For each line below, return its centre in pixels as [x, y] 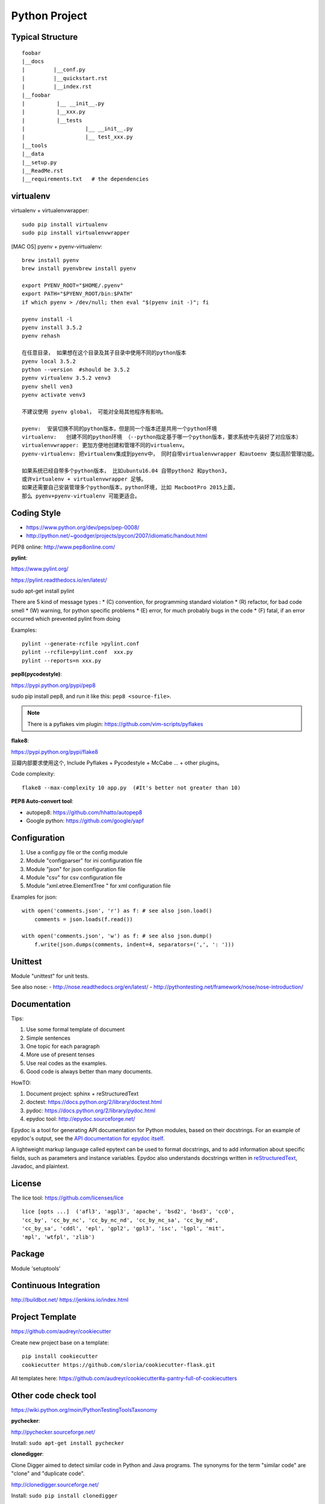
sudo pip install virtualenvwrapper [76, 233]
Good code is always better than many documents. [89, 1071]
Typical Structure [45, 37]
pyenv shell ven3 [47, 386]
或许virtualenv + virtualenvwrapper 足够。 [84, 479]
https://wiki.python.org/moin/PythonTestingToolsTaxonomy [84, 1410]
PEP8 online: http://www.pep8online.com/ [63, 547]
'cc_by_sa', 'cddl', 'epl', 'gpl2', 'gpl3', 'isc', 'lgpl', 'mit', [123, 1228]
